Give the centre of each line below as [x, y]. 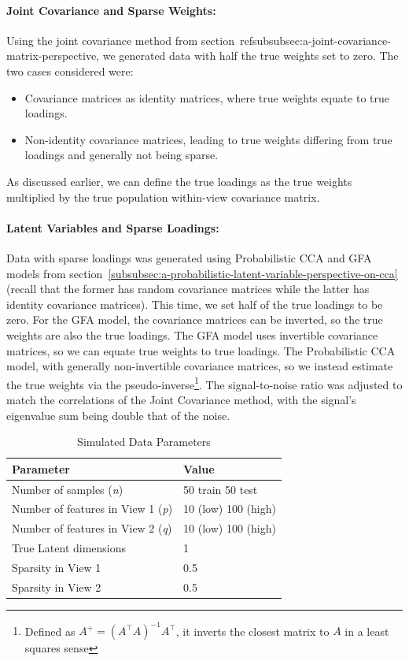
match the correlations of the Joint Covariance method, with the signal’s [181, 399]
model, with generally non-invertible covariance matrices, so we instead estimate [200, 366]
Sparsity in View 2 [57, 587]
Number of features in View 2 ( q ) [92, 528]
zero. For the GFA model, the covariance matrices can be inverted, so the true [195, 319]
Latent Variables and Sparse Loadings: [113, 227]
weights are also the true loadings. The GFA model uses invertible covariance [192, 334]
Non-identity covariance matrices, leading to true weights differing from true [208, 139]
